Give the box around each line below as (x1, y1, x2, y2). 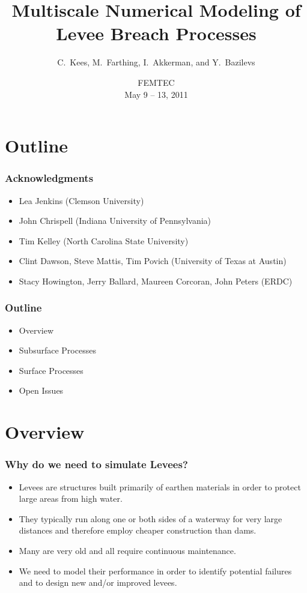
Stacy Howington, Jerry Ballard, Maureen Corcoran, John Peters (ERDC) (19, 274, 293, 287)
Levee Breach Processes (56, 21, 257, 46)
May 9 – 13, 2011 (124, 88, 188, 100)
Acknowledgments (5, 170, 94, 185)
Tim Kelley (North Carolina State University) (19, 234, 189, 247)
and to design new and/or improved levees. (19, 576, 177, 589)
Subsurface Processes (19, 344, 96, 357)
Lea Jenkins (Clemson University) (19, 194, 144, 206)
